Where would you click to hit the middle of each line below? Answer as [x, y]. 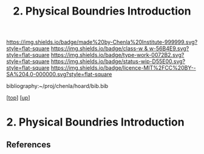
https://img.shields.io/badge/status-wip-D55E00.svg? [118, 61]
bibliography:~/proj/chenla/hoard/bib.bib [57, 86]
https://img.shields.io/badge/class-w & [99, 49]
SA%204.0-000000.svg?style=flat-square [59, 75]
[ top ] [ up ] [18, 98]
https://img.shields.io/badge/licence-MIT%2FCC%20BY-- [123, 68]
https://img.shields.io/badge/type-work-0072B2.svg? [117, 55]
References [29, 145]
